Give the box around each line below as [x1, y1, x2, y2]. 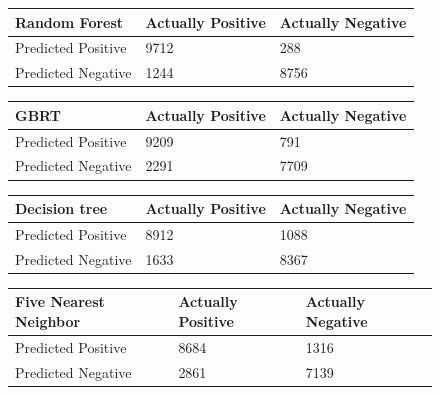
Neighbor [15, 310, 81, 331]
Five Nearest [15, 291, 105, 312]
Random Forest [15, 11, 124, 32]
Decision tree [15, 198, 108, 219]
